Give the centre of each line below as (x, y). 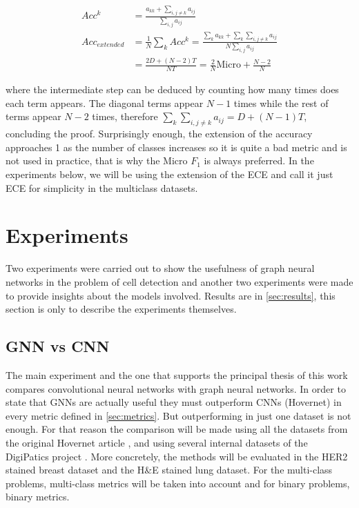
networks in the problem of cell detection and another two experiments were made (179, 281)
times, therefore (125, 116)
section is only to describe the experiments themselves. (121, 309)
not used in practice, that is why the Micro (97, 160)
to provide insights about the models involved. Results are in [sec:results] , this (171, 295)
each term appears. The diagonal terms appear (105, 102)
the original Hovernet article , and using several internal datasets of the (157, 442)
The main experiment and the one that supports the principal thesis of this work (177, 374)
